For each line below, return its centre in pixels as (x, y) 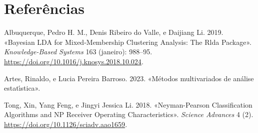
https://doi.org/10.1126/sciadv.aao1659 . (66, 124)
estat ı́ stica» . (22, 88)
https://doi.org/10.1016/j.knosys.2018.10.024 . (74, 61)
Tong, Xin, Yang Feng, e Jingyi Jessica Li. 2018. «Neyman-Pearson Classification (128, 104)
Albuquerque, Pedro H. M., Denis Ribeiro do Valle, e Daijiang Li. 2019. (114, 32)
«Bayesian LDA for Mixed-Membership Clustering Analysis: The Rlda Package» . (128, 42)
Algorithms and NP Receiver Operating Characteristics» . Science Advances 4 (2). (129, 114)
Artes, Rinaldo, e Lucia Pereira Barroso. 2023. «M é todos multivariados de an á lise (129, 78)
